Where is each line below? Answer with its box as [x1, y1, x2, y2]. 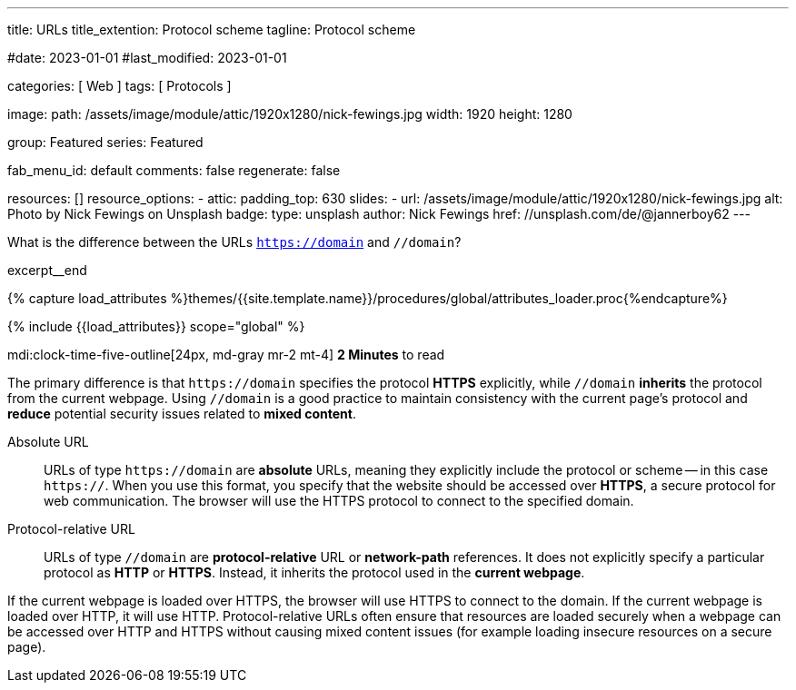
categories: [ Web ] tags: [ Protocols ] [7, 78, 232, 94]
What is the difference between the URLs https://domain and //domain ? [7, 234, 462, 250]
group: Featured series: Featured [7, 134, 204, 150]
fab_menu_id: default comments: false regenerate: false [7, 163, 341, 178]
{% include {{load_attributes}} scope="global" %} [7, 319, 305, 334]
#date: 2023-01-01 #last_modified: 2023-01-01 [7, 50, 287, 65]
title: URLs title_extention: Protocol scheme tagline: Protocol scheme [7, 22, 416, 37]
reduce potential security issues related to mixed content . [7, 406, 356, 421]
